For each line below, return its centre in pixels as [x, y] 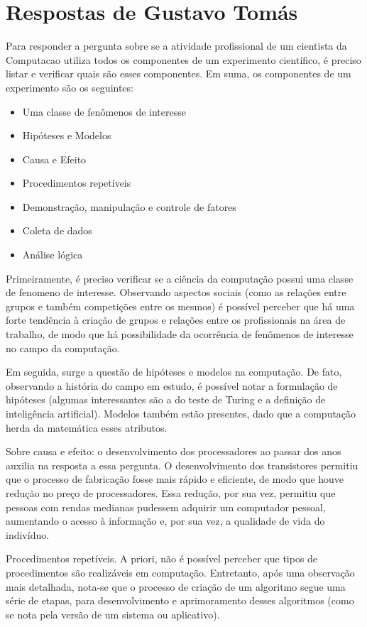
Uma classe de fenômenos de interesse [104, 111]
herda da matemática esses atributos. [87, 427]
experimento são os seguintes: [70, 87]
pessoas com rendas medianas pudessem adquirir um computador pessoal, [166, 507]
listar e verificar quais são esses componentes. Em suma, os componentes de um [179, 73]
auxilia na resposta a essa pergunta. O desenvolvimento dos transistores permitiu [182, 465]
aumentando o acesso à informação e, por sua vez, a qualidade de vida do [165, 521]
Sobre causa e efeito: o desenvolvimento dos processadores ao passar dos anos [174, 451]
